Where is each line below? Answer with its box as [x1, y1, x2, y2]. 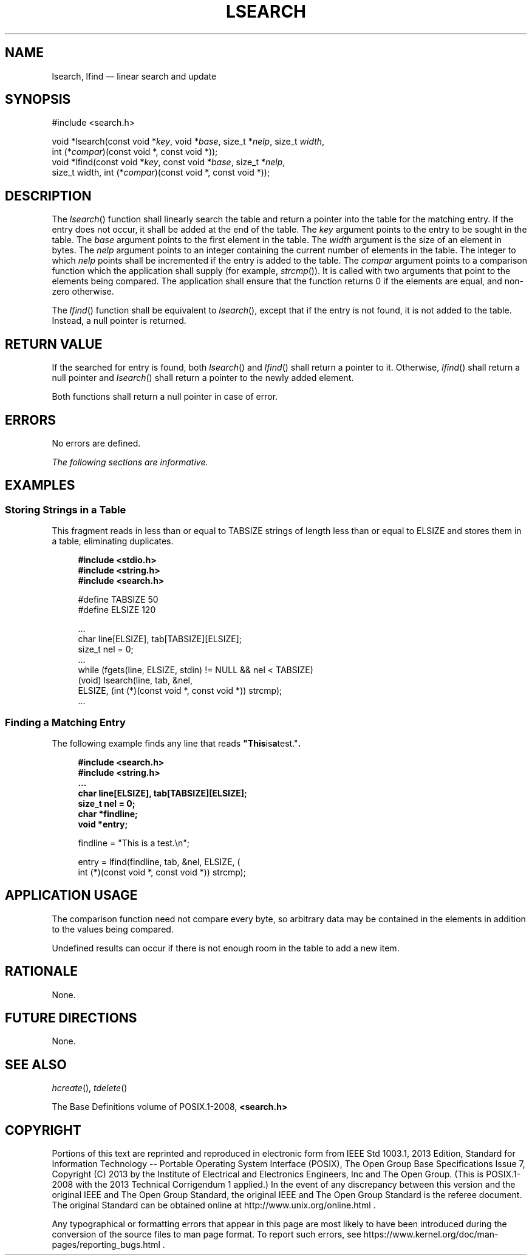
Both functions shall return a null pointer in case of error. [52, 391, 278, 402]
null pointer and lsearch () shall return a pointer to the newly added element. [52, 372, 354, 383]
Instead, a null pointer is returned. [52, 315, 186, 326]
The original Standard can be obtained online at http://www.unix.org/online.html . [52, 1200, 376, 1211]
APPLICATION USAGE [5, 888, 138, 903]
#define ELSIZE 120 [78, 604, 156, 615]
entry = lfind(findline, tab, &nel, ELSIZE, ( [78, 856, 240, 867]
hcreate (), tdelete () [52, 1083, 128, 1094]
